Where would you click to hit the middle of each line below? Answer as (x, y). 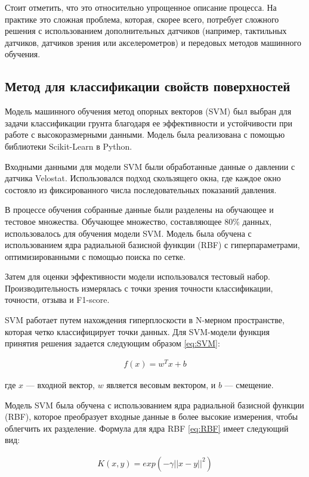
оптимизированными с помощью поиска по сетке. (95, 256)
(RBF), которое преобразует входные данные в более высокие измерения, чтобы (152, 416)
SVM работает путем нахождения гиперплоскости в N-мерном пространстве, (145, 320)
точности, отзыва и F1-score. (57, 300)
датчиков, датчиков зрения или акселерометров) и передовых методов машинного (153, 42)
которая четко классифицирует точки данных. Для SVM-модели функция (137, 331)
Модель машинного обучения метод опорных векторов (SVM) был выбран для (148, 111)
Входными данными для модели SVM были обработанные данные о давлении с (150, 166)
